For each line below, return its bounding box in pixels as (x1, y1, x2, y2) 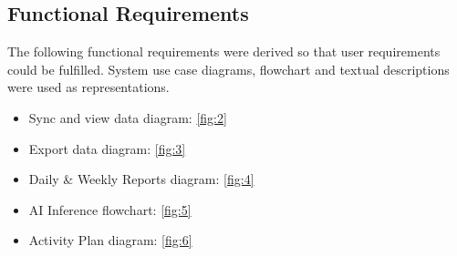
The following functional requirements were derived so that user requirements (7, 42, 441, 61)
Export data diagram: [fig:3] (28, 138, 186, 158)
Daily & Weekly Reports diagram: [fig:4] (28, 169, 254, 189)
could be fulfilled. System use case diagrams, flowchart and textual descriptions (7, 59, 450, 78)
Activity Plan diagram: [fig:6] (28, 230, 192, 250)
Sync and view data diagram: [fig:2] (28, 108, 227, 127)
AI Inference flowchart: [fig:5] (28, 200, 192, 219)
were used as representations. (7, 77, 170, 97)
